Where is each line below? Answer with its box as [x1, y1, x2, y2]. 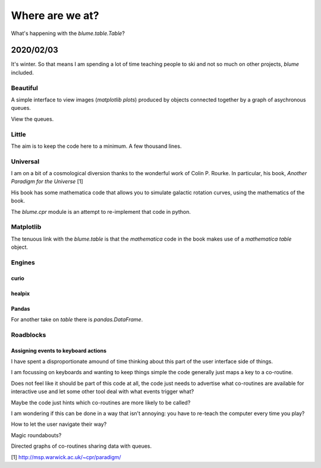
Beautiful [11, 84, 38, 92]
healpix [11, 290, 30, 297]
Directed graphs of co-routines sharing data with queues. [11, 442, 152, 450]
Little [11, 130, 26, 138]
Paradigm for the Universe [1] [11, 178, 83, 185]
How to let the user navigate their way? [11, 420, 107, 428]
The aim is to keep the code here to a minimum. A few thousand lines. [11, 143, 182, 150]
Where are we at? [11, 9, 99, 22]
